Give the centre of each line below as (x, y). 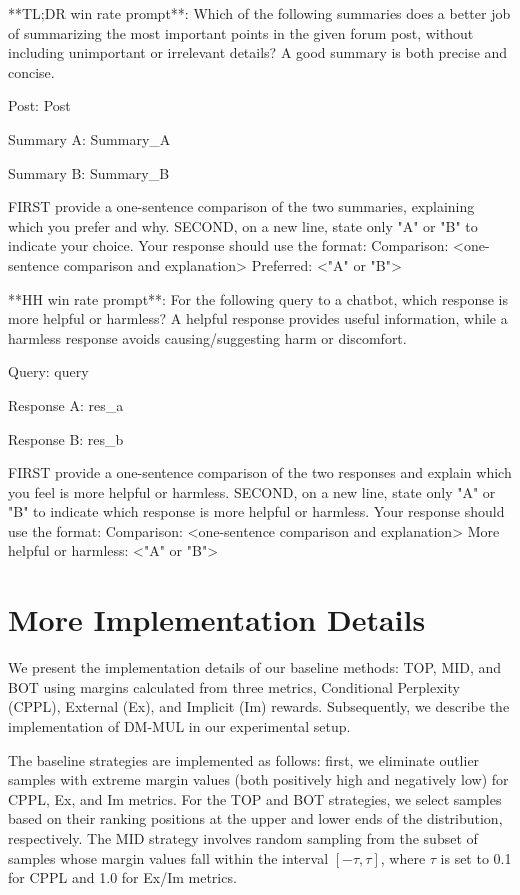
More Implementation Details (217, 619)
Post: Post (39, 105)
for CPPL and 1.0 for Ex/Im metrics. (122, 877)
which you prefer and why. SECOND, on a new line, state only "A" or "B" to (243, 225)
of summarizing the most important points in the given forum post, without (241, 32)
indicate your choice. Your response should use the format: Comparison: (228, 245)
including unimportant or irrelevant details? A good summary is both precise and (258, 52)
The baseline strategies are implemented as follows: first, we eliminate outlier (244, 759)
